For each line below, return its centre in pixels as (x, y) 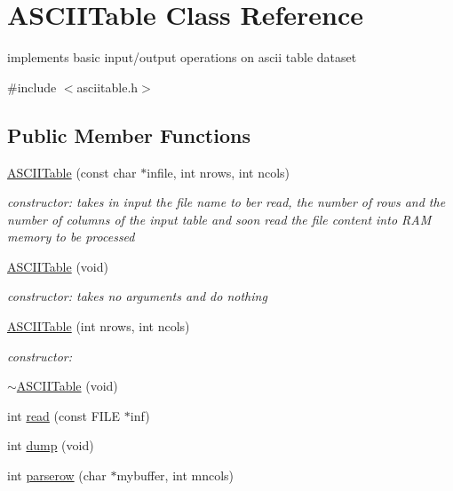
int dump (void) (51, 445)
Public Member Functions (129, 135)
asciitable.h (107, 87)
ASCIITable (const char (72, 172)
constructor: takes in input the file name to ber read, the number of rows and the (226, 202)
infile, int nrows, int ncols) (219, 172)
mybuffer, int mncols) (175, 475)
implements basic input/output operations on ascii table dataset (182, 57)
